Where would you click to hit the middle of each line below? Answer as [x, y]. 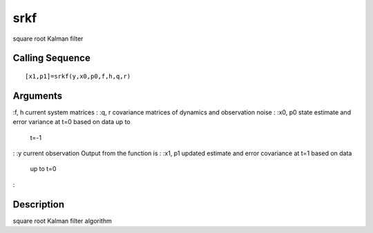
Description [39, 204]
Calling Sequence [52, 58]
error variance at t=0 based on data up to [71, 122]
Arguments [38, 95]
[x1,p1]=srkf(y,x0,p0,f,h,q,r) [78, 76]
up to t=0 [43, 169]
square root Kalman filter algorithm [62, 221]
